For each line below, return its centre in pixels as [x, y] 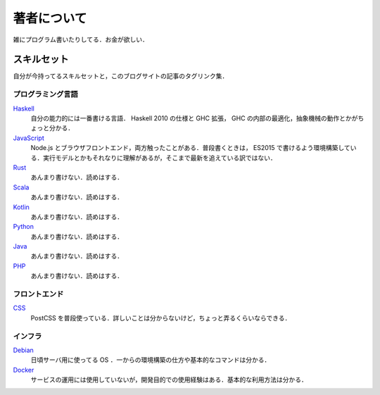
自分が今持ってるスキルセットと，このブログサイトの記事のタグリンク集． [121, 76]
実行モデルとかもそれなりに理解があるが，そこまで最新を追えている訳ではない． [160, 158]
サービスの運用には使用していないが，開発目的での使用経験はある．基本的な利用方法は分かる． [169, 380]
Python [24, 227]
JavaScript [29, 138]
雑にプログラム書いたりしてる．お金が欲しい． [81, 39]
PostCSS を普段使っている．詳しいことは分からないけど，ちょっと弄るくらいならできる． [161, 318]
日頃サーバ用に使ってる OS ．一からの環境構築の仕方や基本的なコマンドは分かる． [151, 360]
